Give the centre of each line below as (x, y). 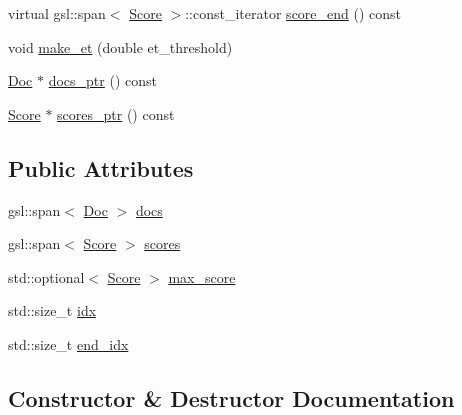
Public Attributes (101, 167)
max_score (202, 276)
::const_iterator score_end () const (293, 13)
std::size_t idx (52, 310)
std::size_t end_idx (68, 343)
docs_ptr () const (102, 80)
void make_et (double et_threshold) (120, 46)
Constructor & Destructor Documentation (231, 397)
